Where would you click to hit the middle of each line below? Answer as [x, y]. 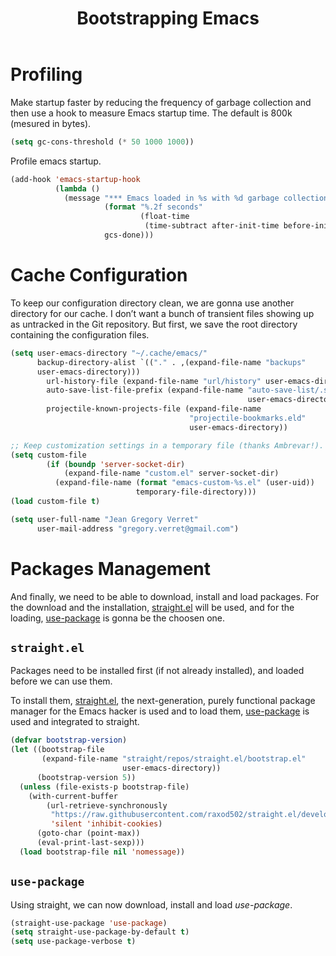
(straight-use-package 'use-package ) [89, 923]
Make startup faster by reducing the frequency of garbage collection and [161, 102]
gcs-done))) [129, 235]
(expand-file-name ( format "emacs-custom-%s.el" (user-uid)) [184, 483]
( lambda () [77, 188]
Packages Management [111, 568]
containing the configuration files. [80, 334]
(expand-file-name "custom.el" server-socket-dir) [171, 473]
